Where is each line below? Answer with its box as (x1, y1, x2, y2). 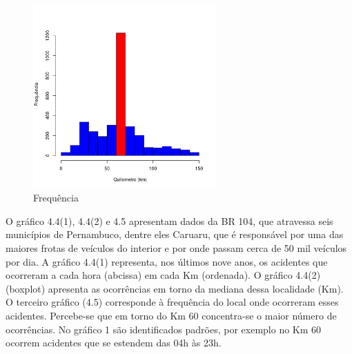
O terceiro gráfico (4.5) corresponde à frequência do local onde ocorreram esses (6, 295, 339, 309)
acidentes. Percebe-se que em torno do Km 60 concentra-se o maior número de (6, 308, 337, 322)
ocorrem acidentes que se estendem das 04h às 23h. (6, 335, 222, 350)
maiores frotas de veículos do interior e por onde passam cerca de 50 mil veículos (6, 240, 347, 255)
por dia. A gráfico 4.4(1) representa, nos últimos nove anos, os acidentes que (6, 254, 328, 268)
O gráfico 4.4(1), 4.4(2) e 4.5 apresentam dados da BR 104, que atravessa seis (6, 213, 333, 228)
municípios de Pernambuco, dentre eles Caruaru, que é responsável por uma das (6, 227, 344, 242)
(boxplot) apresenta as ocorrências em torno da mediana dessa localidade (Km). (6, 281, 344, 295)
